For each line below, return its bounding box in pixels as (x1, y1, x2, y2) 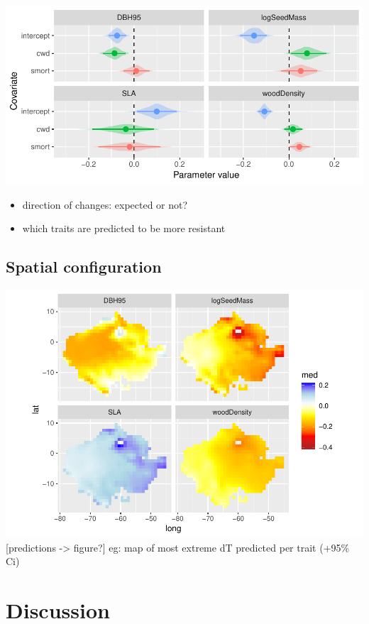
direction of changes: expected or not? (22, 197, 188, 212)
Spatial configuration (6, 256, 162, 278)
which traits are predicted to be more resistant (22, 221, 226, 236)
